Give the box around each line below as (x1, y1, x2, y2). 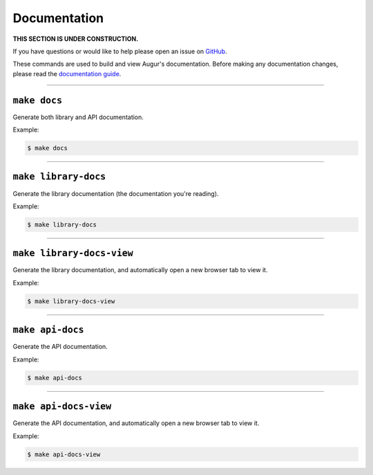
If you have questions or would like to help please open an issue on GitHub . (12, 47, 227, 55)
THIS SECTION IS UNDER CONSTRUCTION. (12, 35, 139, 43)
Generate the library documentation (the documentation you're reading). (12, 189, 219, 197)
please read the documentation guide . (12, 69, 122, 78)
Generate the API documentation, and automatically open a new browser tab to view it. (12, 419, 260, 427)
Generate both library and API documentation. (12, 113, 144, 121)
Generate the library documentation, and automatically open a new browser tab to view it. (12, 266, 268, 274)
